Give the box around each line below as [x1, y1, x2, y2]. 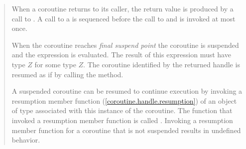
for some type [34, 59, 76, 69]
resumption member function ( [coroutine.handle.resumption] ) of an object [11, 95, 237, 106]
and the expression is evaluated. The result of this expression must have [11, 49, 231, 60]
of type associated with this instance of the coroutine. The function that [11, 105, 233, 116]
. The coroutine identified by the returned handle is [83, 59, 240, 69]
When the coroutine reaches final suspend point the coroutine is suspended [11, 39, 239, 50]
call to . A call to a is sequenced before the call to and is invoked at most [11, 13, 236, 23]
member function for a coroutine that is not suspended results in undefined [11, 125, 241, 135]
